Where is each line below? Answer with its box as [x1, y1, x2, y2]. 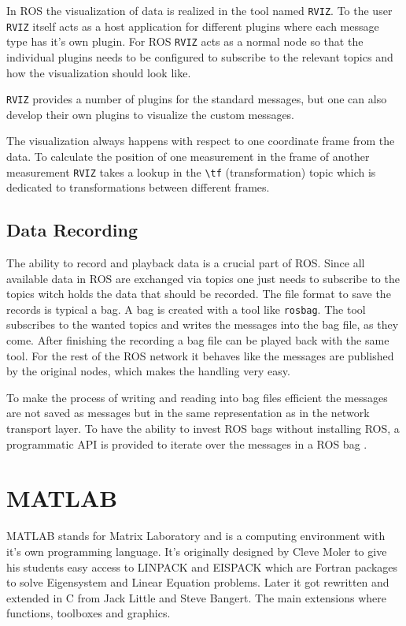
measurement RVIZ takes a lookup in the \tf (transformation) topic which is [6, 163, 376, 180]
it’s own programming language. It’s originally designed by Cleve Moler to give [6, 542, 387, 559]
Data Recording [6, 218, 138, 242]
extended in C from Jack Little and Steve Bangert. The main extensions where [6, 589, 387, 606]
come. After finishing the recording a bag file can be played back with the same [6, 332, 389, 348]
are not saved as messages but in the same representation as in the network [6, 404, 370, 421]
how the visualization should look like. [6, 64, 191, 80]
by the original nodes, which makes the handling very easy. [6, 363, 290, 379]
